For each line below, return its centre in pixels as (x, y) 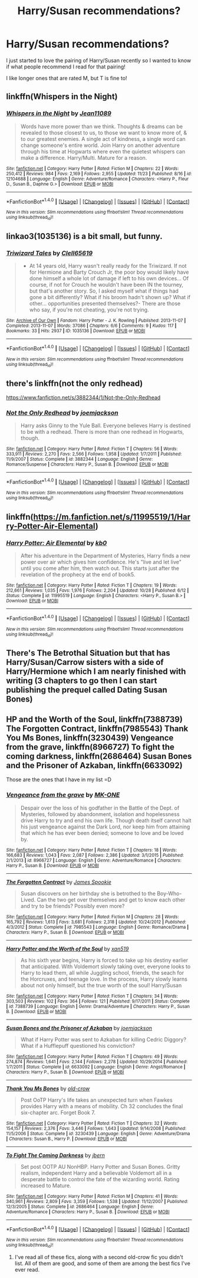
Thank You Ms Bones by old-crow (48, 1088)
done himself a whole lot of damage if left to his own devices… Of (109, 278)
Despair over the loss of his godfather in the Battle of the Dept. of (100, 808)
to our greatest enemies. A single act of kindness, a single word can (103, 139)
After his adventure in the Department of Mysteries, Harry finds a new (105, 556)
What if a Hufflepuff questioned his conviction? (78, 1046)
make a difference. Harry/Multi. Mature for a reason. (84, 158)
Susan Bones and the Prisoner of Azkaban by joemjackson (79, 1028)
